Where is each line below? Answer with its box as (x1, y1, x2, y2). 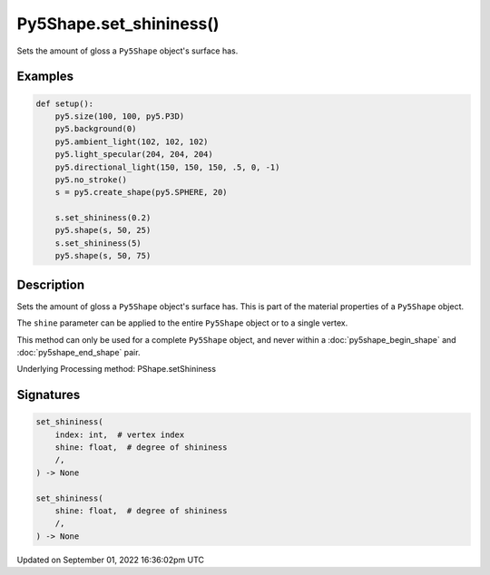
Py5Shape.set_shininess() (16, 14, 220, 34)
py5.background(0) (54, 123, 137, 134)
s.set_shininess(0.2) (54, 213, 152, 223)
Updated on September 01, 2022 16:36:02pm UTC (16, 554, 204, 565)
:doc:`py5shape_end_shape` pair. (16, 346, 141, 357)
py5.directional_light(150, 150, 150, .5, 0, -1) (54, 161, 280, 172)
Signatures (16, 387, 81, 403)
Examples (16, 69, 74, 84)
